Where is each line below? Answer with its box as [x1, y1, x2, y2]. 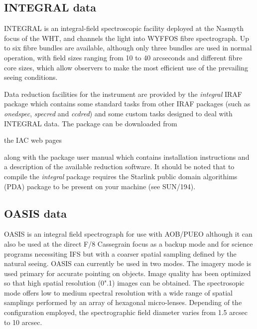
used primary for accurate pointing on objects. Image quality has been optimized [4, 268, 251, 278]
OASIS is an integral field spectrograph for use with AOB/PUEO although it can [4, 229, 253, 239]
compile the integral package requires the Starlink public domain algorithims [4, 171, 238, 181]
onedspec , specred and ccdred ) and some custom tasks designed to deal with [4, 108, 233, 118]
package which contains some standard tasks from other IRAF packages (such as [4, 98, 251, 109]
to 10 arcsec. [4, 317, 42, 327]
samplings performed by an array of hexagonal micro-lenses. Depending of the [4, 297, 242, 308]
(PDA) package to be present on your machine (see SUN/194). [4, 181, 196, 191]
